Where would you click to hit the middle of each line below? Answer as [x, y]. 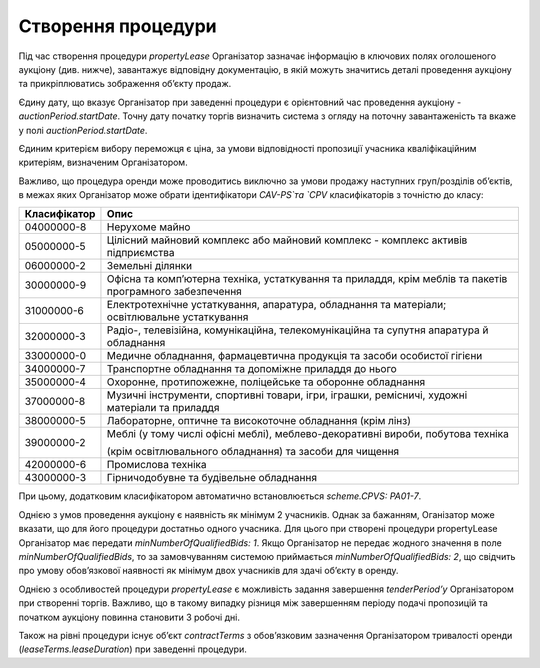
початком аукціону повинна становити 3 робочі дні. [129, 617]
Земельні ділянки [149, 266]
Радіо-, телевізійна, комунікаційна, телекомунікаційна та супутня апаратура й [297, 330]
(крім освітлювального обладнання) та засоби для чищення [253, 452]
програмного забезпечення [174, 292]
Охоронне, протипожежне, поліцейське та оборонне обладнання [266, 382]
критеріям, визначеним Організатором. [103, 162]
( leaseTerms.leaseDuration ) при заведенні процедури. [132, 649]
